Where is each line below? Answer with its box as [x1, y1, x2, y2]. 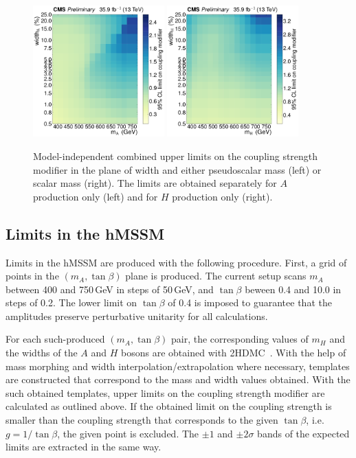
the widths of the [5, 345, 78, 360]
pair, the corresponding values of [171, 332, 309, 346]
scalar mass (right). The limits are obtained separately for [33, 176, 277, 190]
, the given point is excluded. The [57, 426, 199, 440]
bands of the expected [257, 426, 350, 440]
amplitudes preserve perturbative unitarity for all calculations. [5, 308, 268, 323]
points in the [5, 268, 59, 283]
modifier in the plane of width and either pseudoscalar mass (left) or [33, 162, 322, 176]
